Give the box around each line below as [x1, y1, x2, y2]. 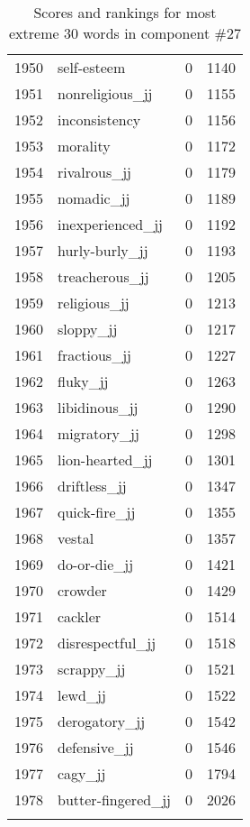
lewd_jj [58, 685, 106, 705]
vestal [58, 528, 94, 548]
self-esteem [58, 57, 126, 78]
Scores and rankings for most [33, 2, 217, 23]
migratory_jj [58, 423, 139, 444]
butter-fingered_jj [58, 789, 171, 810]
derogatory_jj [58, 711, 146, 731]
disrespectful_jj [58, 632, 156, 653]
